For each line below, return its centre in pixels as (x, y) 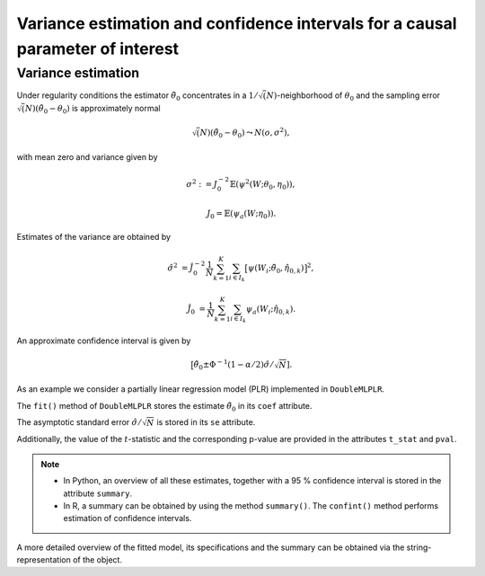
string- (419, 547)
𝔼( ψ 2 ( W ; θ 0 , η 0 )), (262, 185)
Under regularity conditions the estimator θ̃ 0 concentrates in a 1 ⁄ (137, 96)
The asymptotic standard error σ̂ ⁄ (79, 422)
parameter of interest (98, 49)
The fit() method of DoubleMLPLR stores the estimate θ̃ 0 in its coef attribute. (164, 407)
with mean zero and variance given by (87, 157)
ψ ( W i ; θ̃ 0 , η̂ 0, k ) (276, 270)
